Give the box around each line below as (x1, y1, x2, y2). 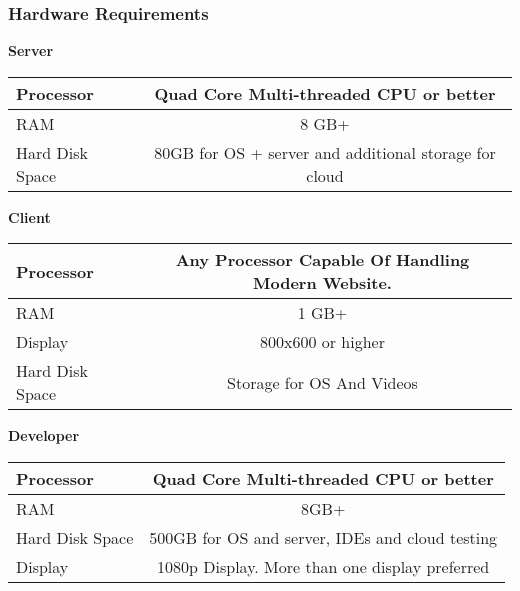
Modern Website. (252, 271, 392, 295)
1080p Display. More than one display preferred (157, 555, 490, 578)
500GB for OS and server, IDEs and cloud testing (149, 526, 498, 549)
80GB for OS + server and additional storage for (154, 140, 496, 164)
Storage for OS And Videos (227, 370, 418, 394)
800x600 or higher (259, 330, 385, 354)
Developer (8, 425, 80, 446)
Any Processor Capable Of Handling (175, 248, 470, 272)
